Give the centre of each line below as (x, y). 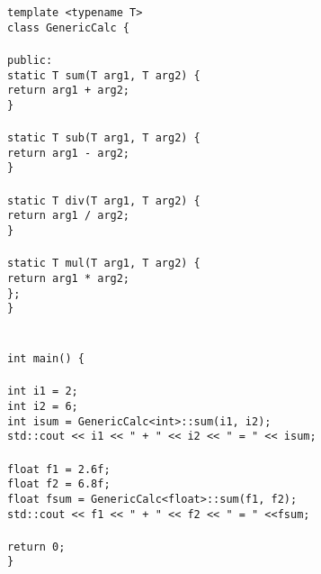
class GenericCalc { (69, 27)
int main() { (46, 359)
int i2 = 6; (43, 406)
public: (30, 60)
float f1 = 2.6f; (59, 469)
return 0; (36, 547)
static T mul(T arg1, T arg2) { (104, 264)
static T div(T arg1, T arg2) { (104, 200)
